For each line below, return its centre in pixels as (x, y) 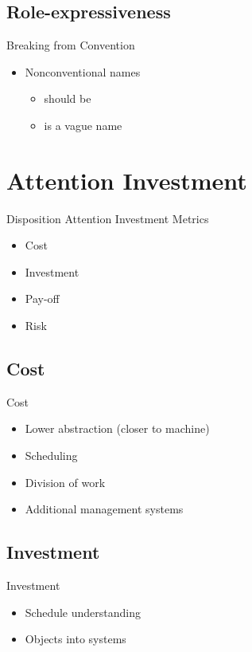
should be (68, 98)
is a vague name (83, 125)
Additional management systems (104, 509)
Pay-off (42, 299)
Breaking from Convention (71, 45)
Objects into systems (76, 639)
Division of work (65, 482)
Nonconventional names (83, 71)
